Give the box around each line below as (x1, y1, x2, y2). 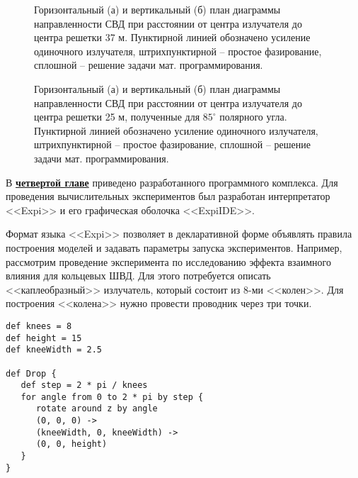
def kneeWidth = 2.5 (6, 345, 103, 355)
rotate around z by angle (35, 404, 158, 414)
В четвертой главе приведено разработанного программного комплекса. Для (6, 174, 338, 189)
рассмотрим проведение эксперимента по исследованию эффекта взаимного (6, 254, 332, 269)
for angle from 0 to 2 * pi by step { (21, 391, 204, 402)
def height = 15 (6, 333, 82, 343)
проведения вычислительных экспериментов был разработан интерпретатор (6, 189, 330, 204)
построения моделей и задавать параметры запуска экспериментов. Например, (6, 240, 342, 255)
